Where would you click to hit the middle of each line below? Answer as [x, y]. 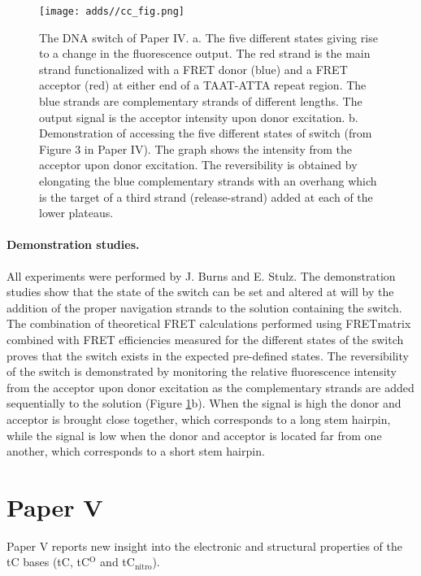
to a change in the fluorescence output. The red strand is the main [205, 53]
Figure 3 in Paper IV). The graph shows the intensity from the [195, 148]
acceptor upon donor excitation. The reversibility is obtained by [198, 165]
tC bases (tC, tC [48, 562]
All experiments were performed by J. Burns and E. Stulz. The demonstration [201, 275]
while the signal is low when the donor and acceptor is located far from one [194, 435]
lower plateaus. [76, 213]
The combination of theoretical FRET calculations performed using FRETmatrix [209, 323]
